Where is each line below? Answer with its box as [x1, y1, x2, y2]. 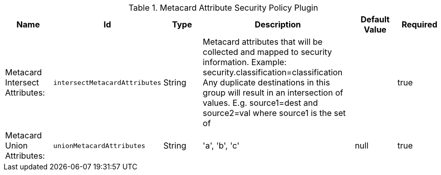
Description [254, 19, 301, 30]
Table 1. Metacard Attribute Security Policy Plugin [128, 3, 318, 13]
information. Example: [202, 57, 287, 67]
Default [360, 14, 390, 24]
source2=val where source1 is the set [202, 108, 346, 118]
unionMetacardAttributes [53, 141, 146, 150]
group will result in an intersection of [202, 87, 343, 98]
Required [401, 19, 437, 30]
